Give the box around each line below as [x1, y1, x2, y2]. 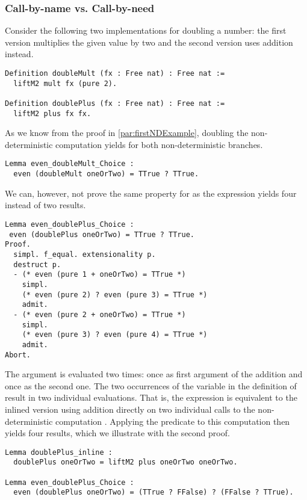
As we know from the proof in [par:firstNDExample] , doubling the [5, 126, 249, 139]
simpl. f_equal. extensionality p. [13, 250, 156, 259]
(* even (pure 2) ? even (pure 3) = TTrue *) [22, 290, 208, 299]
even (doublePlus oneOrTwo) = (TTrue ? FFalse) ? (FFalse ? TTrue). [13, 488, 294, 497]
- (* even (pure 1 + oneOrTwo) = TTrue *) [13, 270, 186, 279]
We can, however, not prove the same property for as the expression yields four [5, 187, 297, 199]
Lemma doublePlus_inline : [5, 448, 113, 457]
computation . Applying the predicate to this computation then [55, 415, 290, 427]
